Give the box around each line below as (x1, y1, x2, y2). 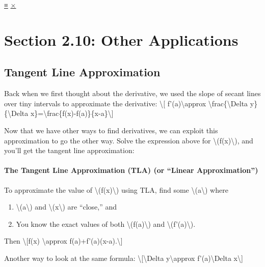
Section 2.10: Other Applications (4, 29, 238, 50)
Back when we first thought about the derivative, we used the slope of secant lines (4, 88, 261, 99)
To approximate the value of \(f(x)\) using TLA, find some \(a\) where (4, 184, 228, 195)
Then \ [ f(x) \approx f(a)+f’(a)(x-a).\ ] (4, 235, 123, 246)
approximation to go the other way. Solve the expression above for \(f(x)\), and (4, 135, 253, 145)
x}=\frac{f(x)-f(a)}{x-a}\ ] (30, 108, 114, 118)
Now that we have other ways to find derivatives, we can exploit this (4, 125, 218, 135)
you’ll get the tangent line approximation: (4, 145, 135, 156)
